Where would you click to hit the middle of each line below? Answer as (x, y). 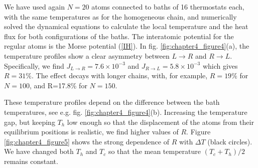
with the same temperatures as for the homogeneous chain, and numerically (120, 16)
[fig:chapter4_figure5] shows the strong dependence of (87, 141)
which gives (220, 65)
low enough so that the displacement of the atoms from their (160, 122)
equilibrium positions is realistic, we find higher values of (91, 132)
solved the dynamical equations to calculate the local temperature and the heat (126, 26)
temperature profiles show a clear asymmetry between (87, 55)
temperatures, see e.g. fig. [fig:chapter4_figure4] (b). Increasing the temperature (126, 112)
